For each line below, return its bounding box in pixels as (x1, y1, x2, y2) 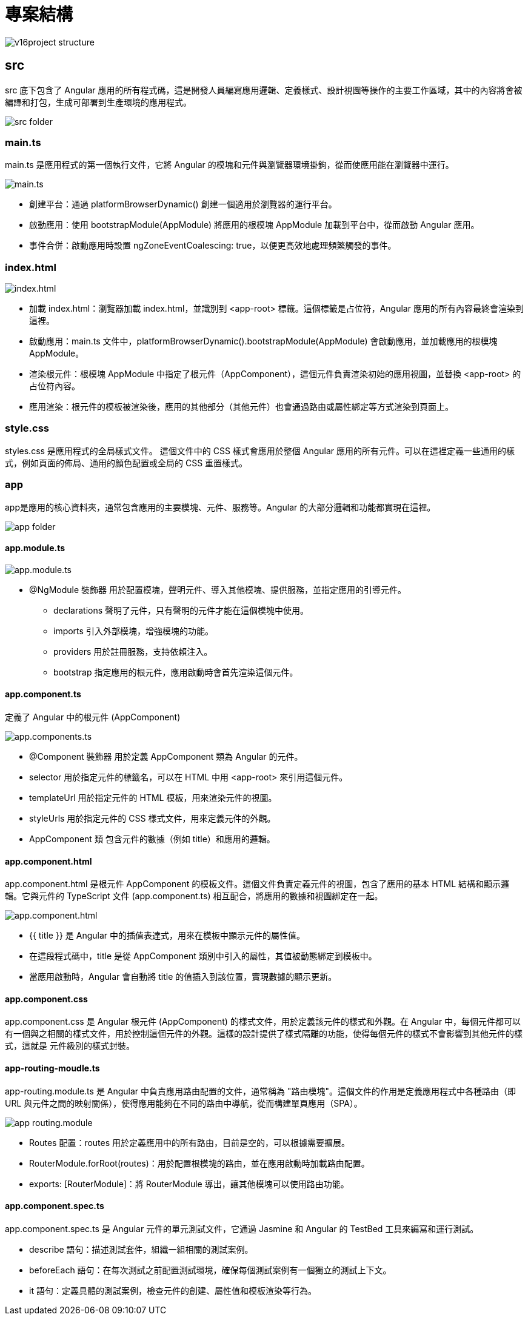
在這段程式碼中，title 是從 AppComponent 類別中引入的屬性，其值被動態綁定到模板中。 (29, 951, 377, 962)
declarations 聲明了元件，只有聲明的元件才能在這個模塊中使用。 (53, 605, 309, 615)
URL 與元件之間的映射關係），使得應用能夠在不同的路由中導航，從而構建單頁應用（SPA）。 (5, 1097, 363, 1108)
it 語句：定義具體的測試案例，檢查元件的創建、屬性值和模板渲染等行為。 (29, 1285, 316, 1296)
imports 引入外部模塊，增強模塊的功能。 (53, 625, 213, 636)
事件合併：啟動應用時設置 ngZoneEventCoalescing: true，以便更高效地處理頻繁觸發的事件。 (29, 240, 396, 251)
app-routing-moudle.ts (5, 1063, 100, 1074)
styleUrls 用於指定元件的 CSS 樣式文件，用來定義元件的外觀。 (29, 813, 276, 824)
